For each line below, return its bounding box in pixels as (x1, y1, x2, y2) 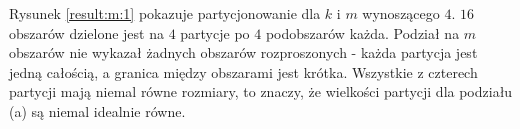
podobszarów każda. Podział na (265, 22, 460, 43)
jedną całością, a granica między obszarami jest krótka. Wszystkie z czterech (9, 61, 478, 82)
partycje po (180, 22, 250, 43)
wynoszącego (362, 3, 440, 23)
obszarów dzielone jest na (9, 22, 164, 43)
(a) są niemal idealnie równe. (9, 100, 186, 121)
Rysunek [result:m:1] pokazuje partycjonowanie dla (9, 3, 321, 23)
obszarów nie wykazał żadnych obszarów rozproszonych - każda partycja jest (9, 42, 478, 63)
